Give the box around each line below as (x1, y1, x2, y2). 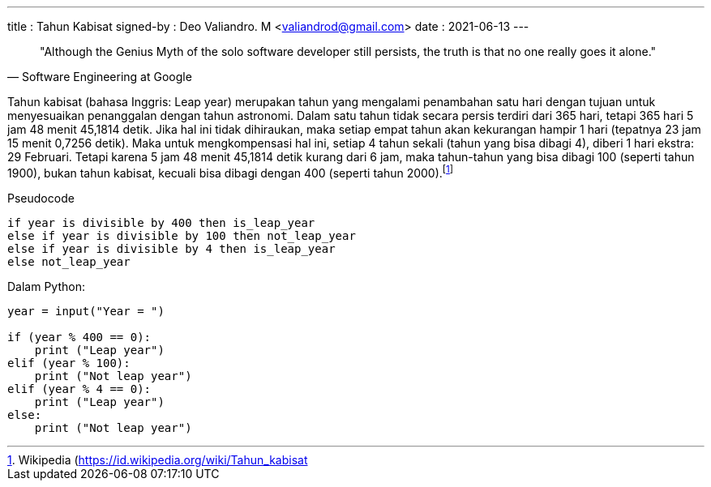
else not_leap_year (7, 254, 131, 268)
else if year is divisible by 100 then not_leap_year (7, 229, 356, 242)
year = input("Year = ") (7, 304, 165, 318)
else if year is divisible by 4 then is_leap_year (7, 241, 336, 255)
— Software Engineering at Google (7, 70, 192, 83)
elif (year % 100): (7, 356, 131, 370)
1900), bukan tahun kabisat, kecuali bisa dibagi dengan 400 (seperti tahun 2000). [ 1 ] (7, 164, 454, 180)
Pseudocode (7, 190, 75, 205)
